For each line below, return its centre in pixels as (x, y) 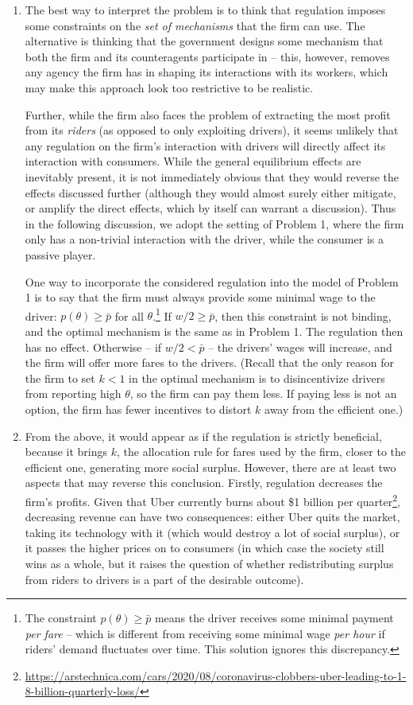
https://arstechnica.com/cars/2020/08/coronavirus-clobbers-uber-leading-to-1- (216, 675)
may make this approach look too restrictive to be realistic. (169, 87)
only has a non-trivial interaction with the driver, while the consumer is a (204, 239)
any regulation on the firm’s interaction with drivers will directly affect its (205, 145)
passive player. (60, 254)
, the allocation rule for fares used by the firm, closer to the (262, 452)
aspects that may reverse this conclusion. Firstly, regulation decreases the (204, 483)
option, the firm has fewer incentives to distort (138, 409)
